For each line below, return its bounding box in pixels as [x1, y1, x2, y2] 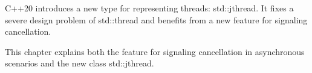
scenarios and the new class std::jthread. [5, 57, 154, 69]
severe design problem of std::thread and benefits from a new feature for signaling [5, 13, 308, 26]
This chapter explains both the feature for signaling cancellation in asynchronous [5, 45, 305, 57]
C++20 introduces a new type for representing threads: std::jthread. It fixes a [5, 2, 294, 14]
